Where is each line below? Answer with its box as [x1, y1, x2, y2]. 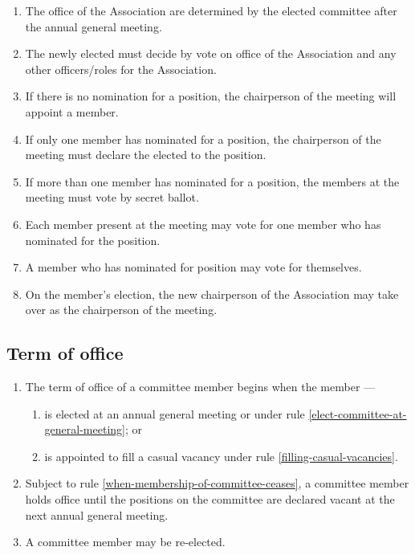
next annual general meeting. [25, 506, 169, 523]
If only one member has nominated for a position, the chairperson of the [25, 130, 381, 147]
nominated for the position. [25, 231, 161, 248]
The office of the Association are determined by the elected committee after [25, 2, 397, 18]
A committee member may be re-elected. [25, 533, 226, 550]
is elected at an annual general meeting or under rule [44, 405, 305, 422]
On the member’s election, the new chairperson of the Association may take [25, 285, 399, 302]
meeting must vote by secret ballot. [25, 189, 199, 206]
